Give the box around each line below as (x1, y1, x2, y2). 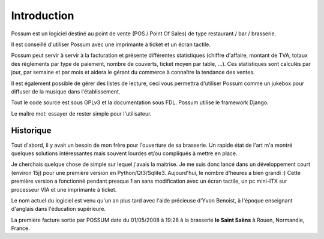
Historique (11, 126, 52, 136)
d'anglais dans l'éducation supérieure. (11, 205, 106, 213)
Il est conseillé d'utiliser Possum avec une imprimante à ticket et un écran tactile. (11, 41, 211, 48)
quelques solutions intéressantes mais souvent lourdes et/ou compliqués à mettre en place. (11, 150, 238, 157)
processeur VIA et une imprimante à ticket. (11, 186, 117, 193)
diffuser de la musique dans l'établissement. (11, 87, 121, 95)
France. (11, 225, 30, 232)
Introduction (11, 9, 74, 22)
